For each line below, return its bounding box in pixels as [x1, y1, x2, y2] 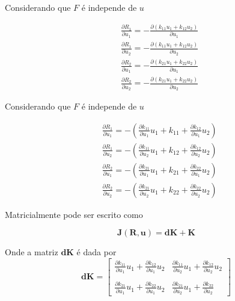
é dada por [76, 246, 117, 258]
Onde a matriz [5, 246, 58, 258]
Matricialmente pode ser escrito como [5, 208, 143, 220]
